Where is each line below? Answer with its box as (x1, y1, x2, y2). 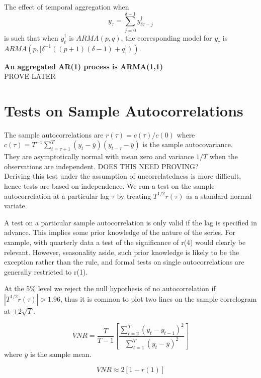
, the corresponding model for (121, 32, 212, 43)
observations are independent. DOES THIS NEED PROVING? (4, 161, 199, 171)
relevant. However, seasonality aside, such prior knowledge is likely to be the (4, 246, 239, 257)
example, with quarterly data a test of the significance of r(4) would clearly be (4, 236, 246, 247)
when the (209, 151, 238, 162)
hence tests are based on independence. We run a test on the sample (4, 181, 215, 191)
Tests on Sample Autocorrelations (4, 100, 243, 120)
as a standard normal (186, 190, 252, 201)
